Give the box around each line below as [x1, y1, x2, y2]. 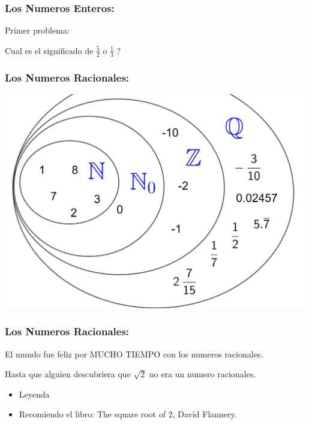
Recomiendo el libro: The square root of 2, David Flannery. [19, 408, 237, 420]
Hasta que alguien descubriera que [5, 368, 131, 380]
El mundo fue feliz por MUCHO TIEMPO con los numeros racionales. [5, 347, 263, 360]
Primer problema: [5, 24, 70, 37]
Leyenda [19, 387, 50, 400]
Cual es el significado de [5, 44, 94, 56]
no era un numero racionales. [149, 368, 256, 380]
